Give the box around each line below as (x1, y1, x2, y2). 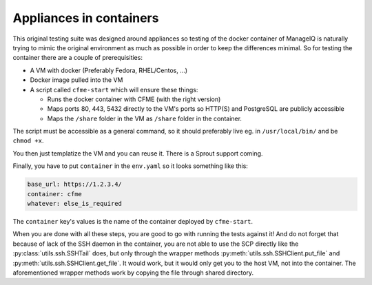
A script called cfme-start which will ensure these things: (30, 85, 198, 94)
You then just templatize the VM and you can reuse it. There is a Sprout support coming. (12, 149, 263, 158)
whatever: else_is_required (27, 200, 122, 207)
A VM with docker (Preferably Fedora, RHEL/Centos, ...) (30, 66, 188, 74)
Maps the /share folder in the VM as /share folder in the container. (47, 114, 242, 123)
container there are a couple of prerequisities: (12, 54, 143, 62)
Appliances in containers (12, 10, 159, 25)
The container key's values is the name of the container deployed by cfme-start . (12, 217, 254, 225)
